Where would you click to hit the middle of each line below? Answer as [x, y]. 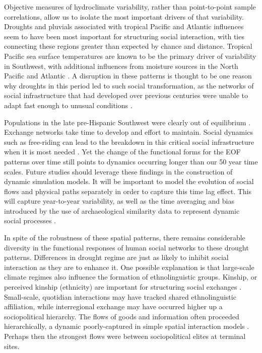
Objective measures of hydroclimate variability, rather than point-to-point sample [130, 7]
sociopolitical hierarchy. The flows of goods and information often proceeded [122, 316]
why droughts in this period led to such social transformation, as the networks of [129, 85]
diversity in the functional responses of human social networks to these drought [126, 247]
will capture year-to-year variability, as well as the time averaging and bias [119, 201]
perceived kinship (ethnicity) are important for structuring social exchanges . [123, 287]
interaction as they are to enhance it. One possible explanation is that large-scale [129, 267]
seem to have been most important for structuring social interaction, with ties [124, 36]
